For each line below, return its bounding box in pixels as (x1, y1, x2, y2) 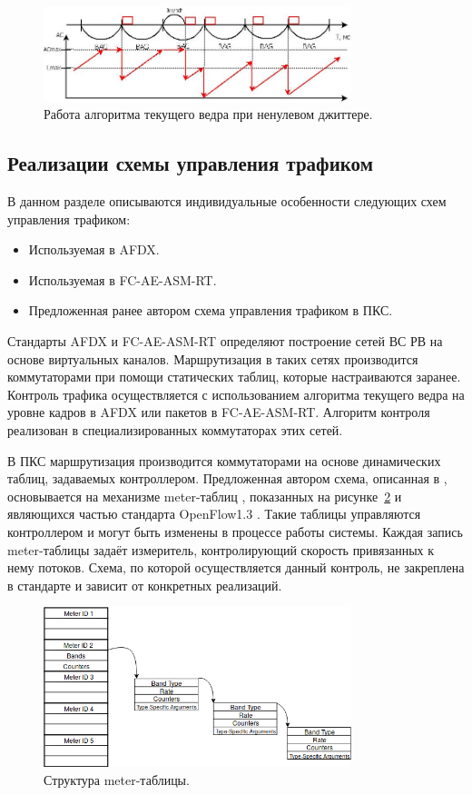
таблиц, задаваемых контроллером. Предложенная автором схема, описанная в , (7, 469, 447, 488)
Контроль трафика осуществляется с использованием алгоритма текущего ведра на (7, 384, 465, 403)
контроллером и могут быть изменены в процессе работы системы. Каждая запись (7, 522, 463, 541)
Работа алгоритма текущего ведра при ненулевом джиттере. (44, 104, 373, 124)
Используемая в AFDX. (28, 240, 160, 259)
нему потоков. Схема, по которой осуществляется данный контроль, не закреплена (7, 558, 465, 577)
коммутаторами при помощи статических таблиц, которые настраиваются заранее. (7, 367, 461, 386)
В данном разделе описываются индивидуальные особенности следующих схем (7, 192, 447, 211)
